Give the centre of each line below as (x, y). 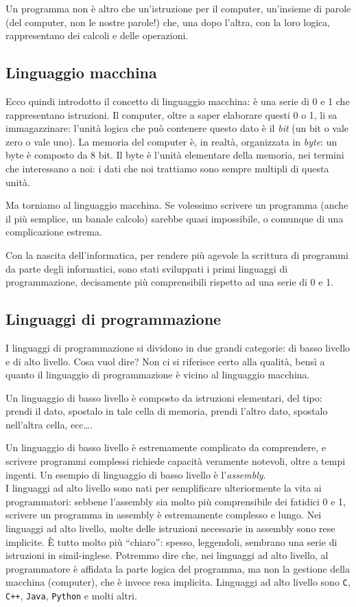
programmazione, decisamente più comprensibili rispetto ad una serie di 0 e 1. (170, 282)
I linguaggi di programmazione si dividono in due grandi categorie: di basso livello (178, 347)
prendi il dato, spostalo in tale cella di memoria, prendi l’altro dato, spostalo (167, 411)
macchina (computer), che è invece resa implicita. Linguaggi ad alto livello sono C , (178, 582)
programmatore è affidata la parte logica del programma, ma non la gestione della (178, 568)
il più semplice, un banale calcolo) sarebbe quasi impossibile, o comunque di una (175, 218)
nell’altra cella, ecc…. (49, 424)
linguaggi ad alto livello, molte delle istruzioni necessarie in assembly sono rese (170, 528)
